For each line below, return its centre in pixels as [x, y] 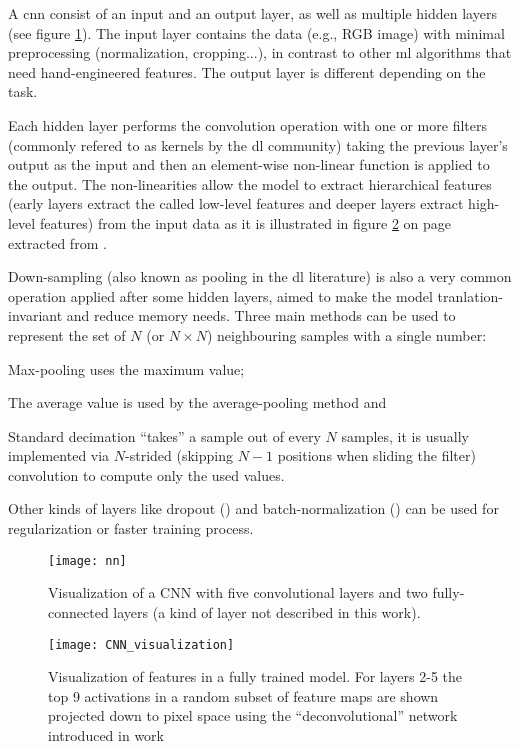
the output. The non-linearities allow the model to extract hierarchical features [250, 183]
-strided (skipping [179, 455]
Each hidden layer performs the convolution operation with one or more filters [247, 124]
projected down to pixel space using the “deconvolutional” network [253, 715]
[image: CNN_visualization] [141, 644]
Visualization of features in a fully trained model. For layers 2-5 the [255, 676]
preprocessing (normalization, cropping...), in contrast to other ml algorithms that [260, 52]
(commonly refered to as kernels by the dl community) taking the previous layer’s [258, 144]
